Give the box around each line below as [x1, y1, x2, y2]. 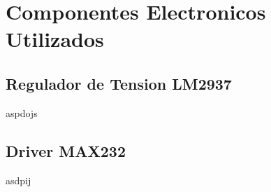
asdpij [6, 172, 31, 187]
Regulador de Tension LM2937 [6, 72, 232, 94]
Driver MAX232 [6, 139, 126, 161]
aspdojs [6, 105, 38, 120]
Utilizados [6, 25, 104, 53]
